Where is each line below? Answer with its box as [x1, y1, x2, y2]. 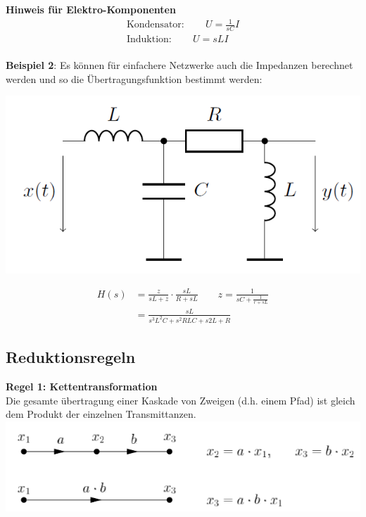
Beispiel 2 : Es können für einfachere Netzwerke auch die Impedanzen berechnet [6, 58, 353, 72]
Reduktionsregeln [6, 346, 136, 368]
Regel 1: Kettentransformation [6, 378, 158, 393]
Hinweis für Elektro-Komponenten [6, 2, 176, 16]
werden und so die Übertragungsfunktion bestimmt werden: [6, 71, 263, 86]
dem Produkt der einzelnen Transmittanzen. [6, 407, 196, 421]
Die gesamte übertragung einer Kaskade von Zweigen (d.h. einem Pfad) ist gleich [6, 392, 355, 407]
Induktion [126, 34, 169, 44]
